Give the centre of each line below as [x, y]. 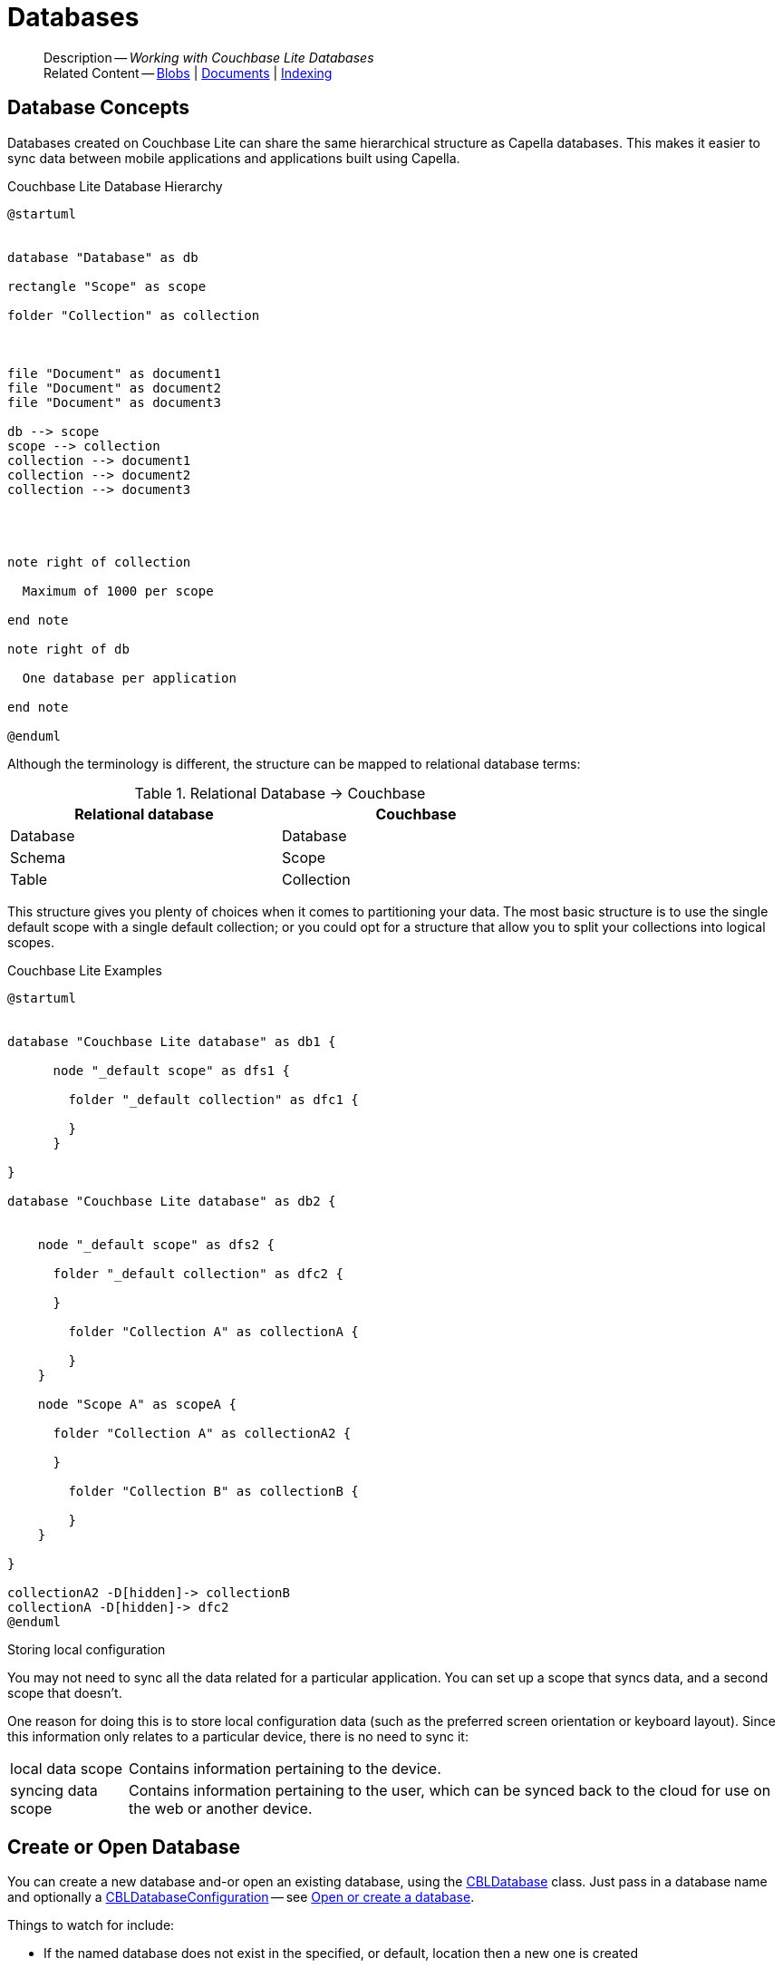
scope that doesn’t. [65, 1692]
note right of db [68, 649]
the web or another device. [221, 1808]
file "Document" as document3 [115, 402]
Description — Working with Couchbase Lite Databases [209, 57]
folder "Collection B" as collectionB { [213, 1491]
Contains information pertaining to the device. [285, 1768]
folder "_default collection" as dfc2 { [198, 1273]
